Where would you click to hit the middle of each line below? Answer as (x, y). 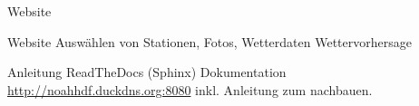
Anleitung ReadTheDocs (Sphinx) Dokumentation (147, 72)
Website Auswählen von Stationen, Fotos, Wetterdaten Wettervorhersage (209, 41)
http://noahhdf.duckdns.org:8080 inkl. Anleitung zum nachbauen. (190, 89)
